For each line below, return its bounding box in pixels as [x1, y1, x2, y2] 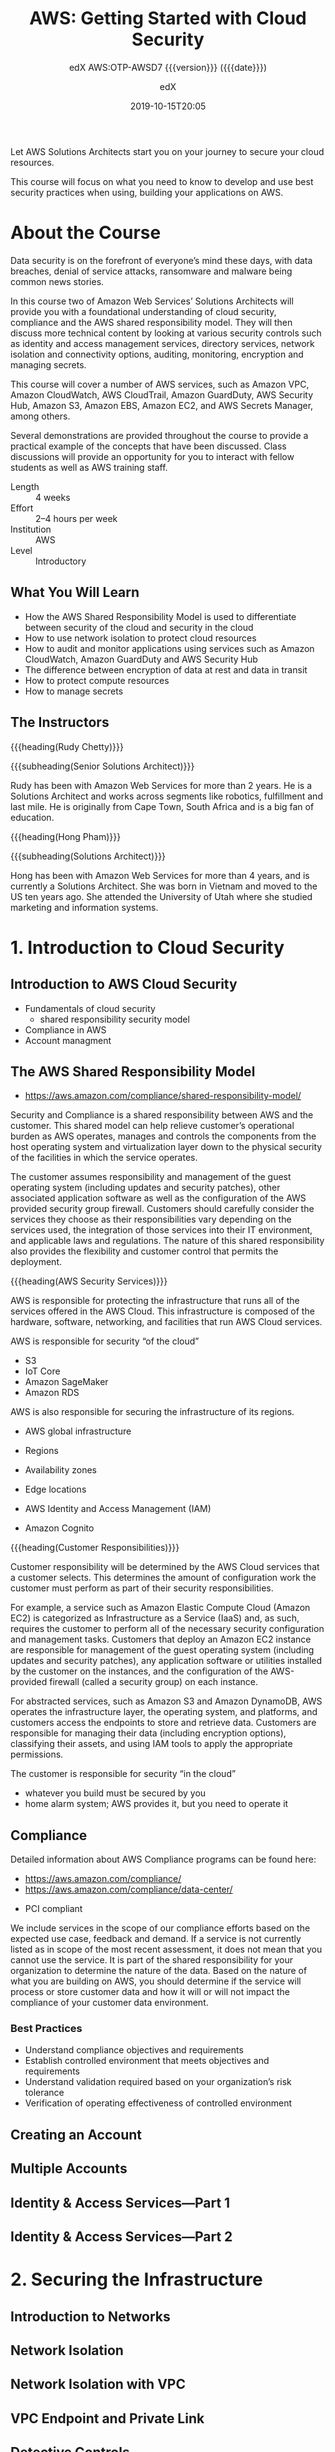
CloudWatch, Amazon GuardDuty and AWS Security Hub [24, 653, 258, 665]
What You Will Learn [10, 584, 140, 601]
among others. [10, 410, 71, 422]
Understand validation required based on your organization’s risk [24, 2076, 292, 2088]
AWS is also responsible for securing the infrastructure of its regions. [10, 1406, 295, 1418]
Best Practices [10, 2022, 83, 2036]
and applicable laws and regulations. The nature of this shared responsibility [10, 1235, 325, 1247]
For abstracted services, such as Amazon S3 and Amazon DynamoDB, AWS [10, 1695, 323, 1707]
